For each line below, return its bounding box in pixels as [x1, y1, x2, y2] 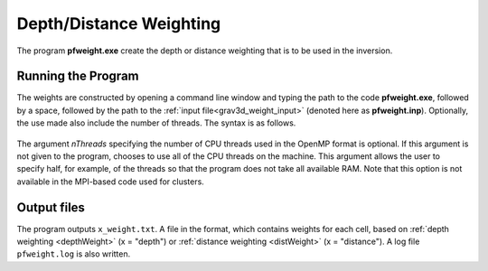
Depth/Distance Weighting [16, 14, 221, 33]
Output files [16, 200, 86, 215]
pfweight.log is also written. [16, 248, 131, 259]
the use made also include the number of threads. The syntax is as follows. [16, 117, 296, 128]
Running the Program [16, 69, 139, 84]
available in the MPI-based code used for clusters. [16, 176, 205, 187]
